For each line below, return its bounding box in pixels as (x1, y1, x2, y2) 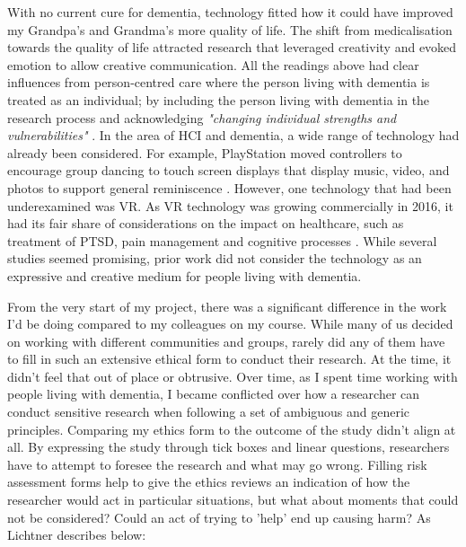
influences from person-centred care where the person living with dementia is (7, 73, 430, 92)
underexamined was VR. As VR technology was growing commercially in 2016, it (7, 196, 453, 215)
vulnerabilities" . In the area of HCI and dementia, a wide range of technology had (7, 126, 460, 145)
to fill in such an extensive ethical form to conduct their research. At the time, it (7, 349, 452, 368)
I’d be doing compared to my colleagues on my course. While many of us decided (7, 314, 453, 333)
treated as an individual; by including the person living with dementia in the (7, 90, 430, 109)
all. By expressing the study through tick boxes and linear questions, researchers (7, 437, 450, 456)
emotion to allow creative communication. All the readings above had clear (7, 55, 419, 74)
